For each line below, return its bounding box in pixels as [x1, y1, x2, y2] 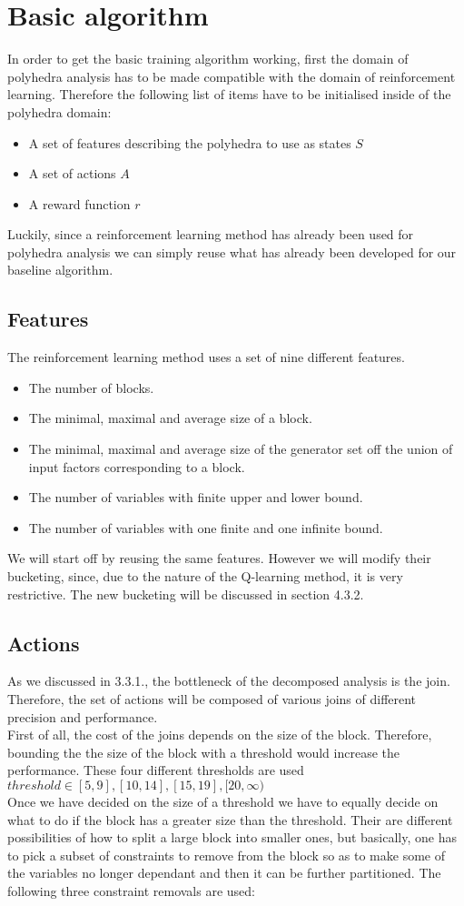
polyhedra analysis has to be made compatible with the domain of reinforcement [7, 66, 456, 86]
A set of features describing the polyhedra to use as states [28, 133, 351, 152]
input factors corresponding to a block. [28, 457, 245, 476]
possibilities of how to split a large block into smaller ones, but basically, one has [7, 828, 457, 847]
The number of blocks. [28, 377, 154, 397]
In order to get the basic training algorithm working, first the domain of [7, 49, 409, 68]
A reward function [28, 194, 131, 213]
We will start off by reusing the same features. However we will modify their [7, 549, 431, 568]
